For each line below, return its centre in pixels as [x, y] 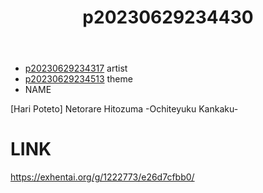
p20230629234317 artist [76, 68]
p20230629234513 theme [78, 79]
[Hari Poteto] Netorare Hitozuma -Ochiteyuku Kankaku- [124, 109]
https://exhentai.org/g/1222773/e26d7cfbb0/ [102, 177]
